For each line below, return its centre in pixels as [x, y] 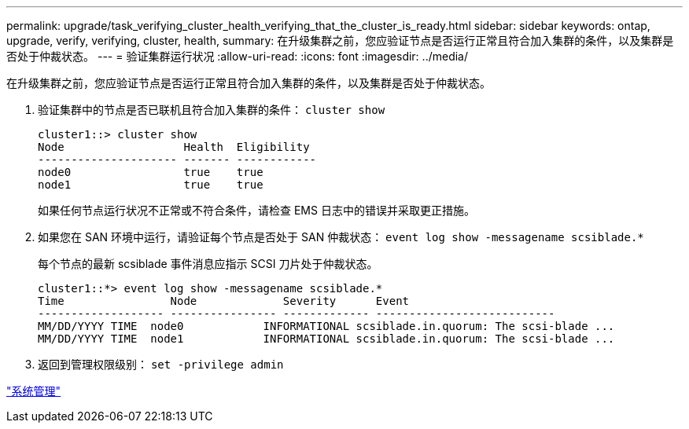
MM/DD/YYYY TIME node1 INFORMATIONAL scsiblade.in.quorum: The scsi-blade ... [326, 339]
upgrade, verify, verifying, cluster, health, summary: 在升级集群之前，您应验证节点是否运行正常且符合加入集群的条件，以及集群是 [340, 40]
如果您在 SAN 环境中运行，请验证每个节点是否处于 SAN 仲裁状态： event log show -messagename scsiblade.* [341, 237]
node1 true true [151, 185]
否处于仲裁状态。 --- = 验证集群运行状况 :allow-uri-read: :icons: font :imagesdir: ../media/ [238, 56]
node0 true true [151, 172]
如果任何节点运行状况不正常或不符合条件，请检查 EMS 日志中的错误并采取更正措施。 [256, 210]
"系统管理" [34, 391]
